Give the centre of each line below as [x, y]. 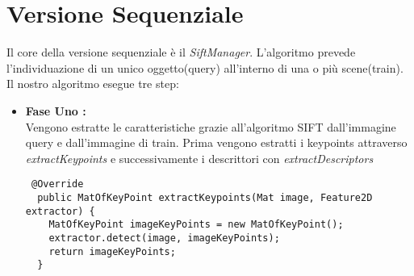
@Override [57, 184]
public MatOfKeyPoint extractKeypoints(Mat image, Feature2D [205, 197]
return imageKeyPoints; [112, 251]
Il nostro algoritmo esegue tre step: [93, 84]
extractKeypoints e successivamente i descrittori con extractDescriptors [199, 158]
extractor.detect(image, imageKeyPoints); [164, 238]
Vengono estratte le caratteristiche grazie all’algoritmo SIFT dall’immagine [211, 126]
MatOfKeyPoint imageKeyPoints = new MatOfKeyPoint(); [196, 225]
